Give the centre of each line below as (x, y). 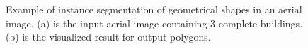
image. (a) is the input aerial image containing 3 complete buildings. (154, 23)
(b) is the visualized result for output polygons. (108, 37)
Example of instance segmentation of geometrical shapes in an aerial (154, 9)
